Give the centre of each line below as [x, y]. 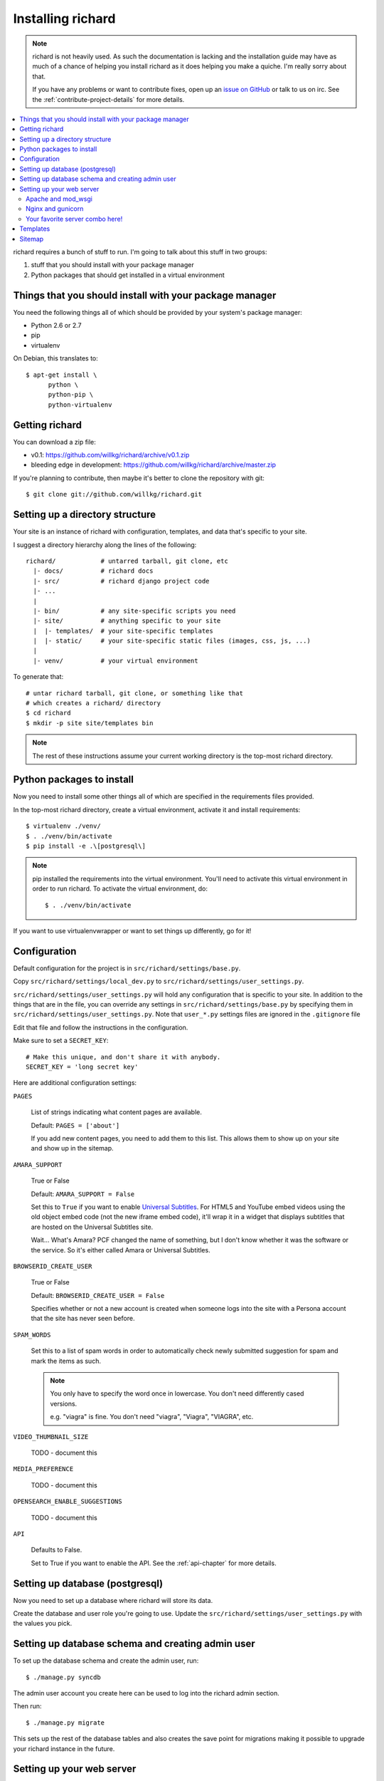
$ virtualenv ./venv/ [63, 826]
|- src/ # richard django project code [121, 581]
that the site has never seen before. [83, 1319]
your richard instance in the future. [64, 1748]
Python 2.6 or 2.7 [56, 326]
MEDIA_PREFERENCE [43, 1469]
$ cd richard [48, 713]
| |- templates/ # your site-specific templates [123, 631]
